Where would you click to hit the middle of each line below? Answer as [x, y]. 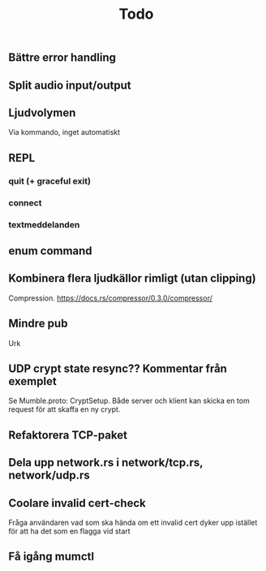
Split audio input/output [70, 85]
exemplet [32, 381]
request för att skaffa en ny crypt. [64, 409]
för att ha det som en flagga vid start [70, 531]
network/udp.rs [49, 476]
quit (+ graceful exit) [50, 181]
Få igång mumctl [51, 557]
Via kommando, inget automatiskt [64, 132]
